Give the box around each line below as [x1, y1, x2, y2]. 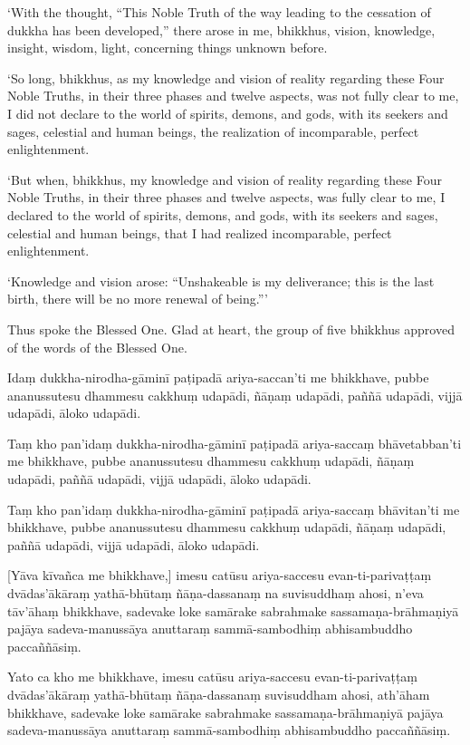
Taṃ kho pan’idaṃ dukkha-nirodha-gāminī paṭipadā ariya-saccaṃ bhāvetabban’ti [7, 433, 462, 452]
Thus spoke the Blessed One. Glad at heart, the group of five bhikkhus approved [7, 319, 455, 338]
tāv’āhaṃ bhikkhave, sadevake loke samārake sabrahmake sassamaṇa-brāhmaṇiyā [7, 601, 459, 620]
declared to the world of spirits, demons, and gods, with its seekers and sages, [7, 205, 438, 224]
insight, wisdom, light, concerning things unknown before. [7, 38, 328, 57]
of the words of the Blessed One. [7, 337, 187, 356]
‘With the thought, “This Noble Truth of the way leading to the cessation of [7, 3, 431, 21]
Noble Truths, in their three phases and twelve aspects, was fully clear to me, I [7, 188, 446, 207]
